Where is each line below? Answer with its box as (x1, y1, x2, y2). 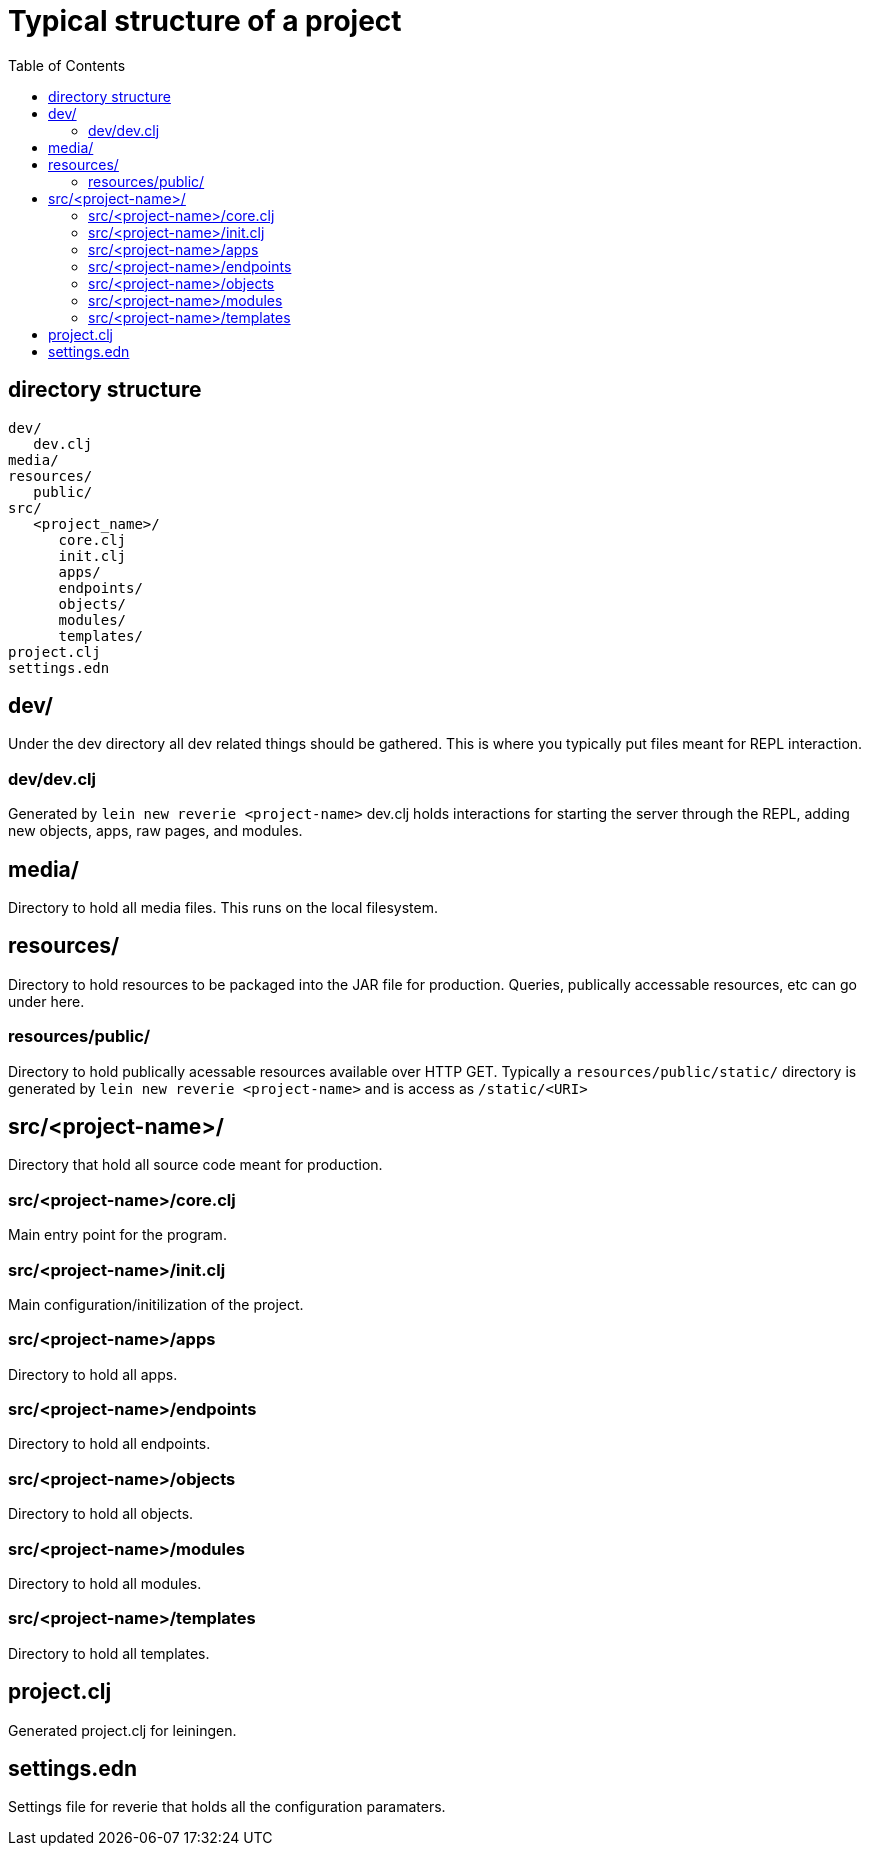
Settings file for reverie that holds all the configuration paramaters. (8, 1798, 446, 1816)
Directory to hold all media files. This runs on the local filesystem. (8, 899, 438, 917)
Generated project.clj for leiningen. (8, 1721, 237, 1739)
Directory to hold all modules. (8, 1574, 202, 1592)
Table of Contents (8, 56, 126, 74)
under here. (8, 992, 85, 1010)
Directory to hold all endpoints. (8, 1435, 211, 1453)
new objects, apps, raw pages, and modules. (8, 822, 303, 840)
